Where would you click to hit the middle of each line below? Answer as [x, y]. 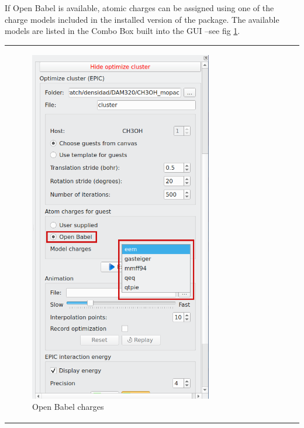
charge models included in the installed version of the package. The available [142, 19]
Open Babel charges [68, 407]
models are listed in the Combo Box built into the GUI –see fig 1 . [122, 31]
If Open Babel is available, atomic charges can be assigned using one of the [139, 8]
